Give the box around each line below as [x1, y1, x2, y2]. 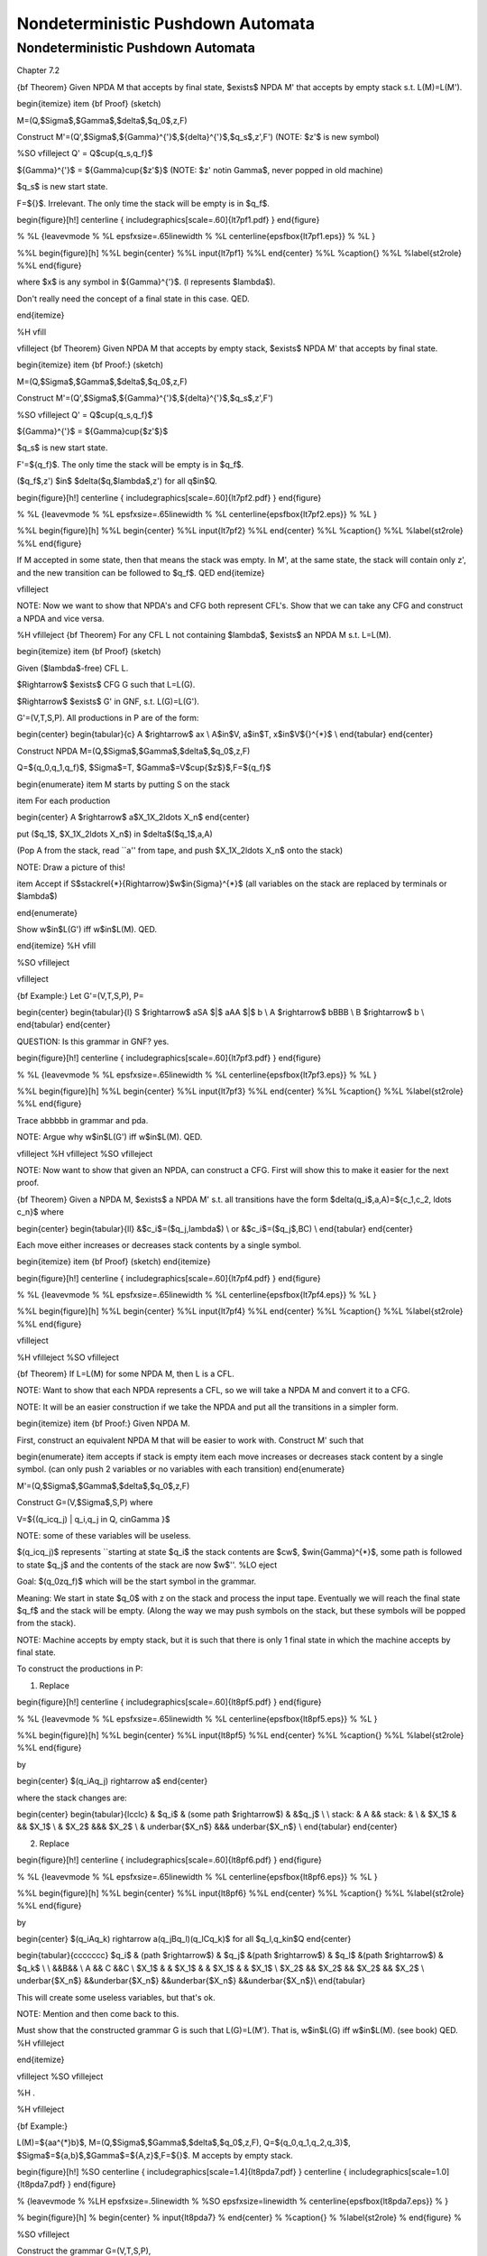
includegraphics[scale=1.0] [348, 2166, 450, 2177]
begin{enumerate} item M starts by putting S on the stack [16, 779, 230, 790]
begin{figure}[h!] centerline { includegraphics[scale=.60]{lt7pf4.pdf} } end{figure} [16, 1272, 321, 1283]
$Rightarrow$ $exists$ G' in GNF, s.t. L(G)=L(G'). [16, 696, 200, 707]
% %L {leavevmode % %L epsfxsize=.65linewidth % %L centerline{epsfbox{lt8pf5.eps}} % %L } [16, 1713, 378, 1724]
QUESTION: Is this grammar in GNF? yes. [16, 1036, 170, 1047]
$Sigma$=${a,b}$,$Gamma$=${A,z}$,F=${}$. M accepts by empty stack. [16, 2150, 293, 2160]
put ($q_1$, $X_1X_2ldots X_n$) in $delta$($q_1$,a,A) [16, 828, 214, 839]
